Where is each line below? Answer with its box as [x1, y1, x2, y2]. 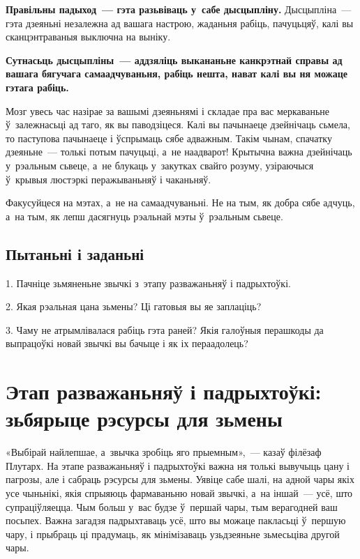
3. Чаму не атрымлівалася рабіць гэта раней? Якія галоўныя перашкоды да [6, 322, 324, 337]
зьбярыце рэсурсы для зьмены [6, 404, 283, 433]
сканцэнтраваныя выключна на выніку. [6, 29, 171, 44]
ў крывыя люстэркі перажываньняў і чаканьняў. [6, 171, 211, 186]
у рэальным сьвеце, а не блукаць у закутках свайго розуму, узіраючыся [6, 158, 314, 172]
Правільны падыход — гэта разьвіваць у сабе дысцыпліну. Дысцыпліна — [6, 2, 352, 16]
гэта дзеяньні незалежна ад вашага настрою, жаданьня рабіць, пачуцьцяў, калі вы [6, 15, 354, 30]
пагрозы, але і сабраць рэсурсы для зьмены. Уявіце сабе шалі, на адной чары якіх [6, 472, 354, 487]
